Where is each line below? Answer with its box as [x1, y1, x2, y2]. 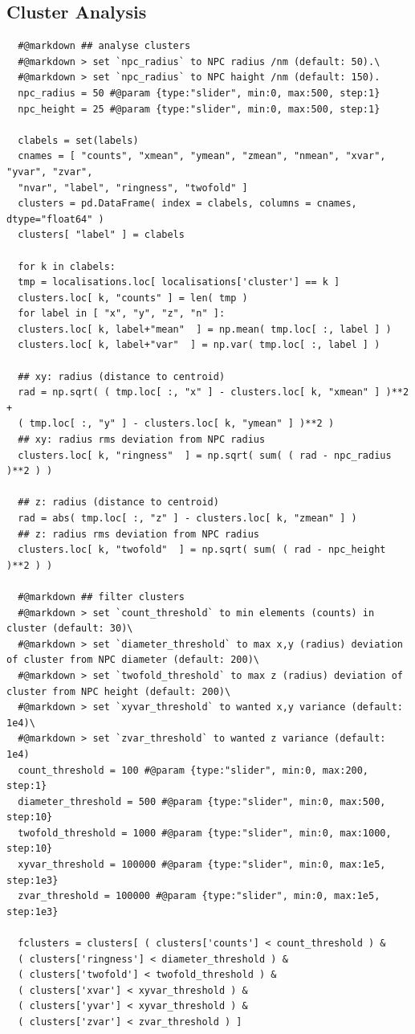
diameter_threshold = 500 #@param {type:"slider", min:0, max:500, [18, 795, 386, 807]
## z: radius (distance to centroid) [18, 497, 219, 509]
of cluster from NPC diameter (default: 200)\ [6, 654, 259, 666]
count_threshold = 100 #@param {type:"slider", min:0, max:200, [18, 764, 369, 776]
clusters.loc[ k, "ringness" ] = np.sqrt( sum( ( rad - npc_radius [18, 449, 392, 461]
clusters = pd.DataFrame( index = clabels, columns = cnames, [18, 198, 357, 210]
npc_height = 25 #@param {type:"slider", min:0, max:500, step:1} [18, 103, 380, 115]
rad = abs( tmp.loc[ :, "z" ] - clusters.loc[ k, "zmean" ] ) [18, 513, 357, 525]
